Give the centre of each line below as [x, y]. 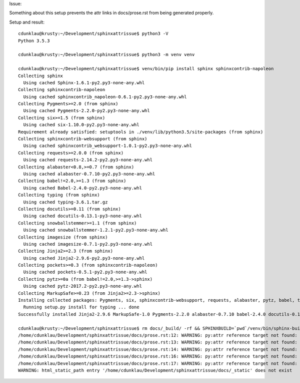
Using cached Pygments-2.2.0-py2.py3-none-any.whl [86, 111]
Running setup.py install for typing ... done [81, 307]
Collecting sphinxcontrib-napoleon [62, 90]
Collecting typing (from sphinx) [59, 195]
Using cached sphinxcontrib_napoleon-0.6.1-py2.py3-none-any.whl [105, 97]
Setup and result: [27, 22]
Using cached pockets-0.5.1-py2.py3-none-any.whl [85, 272]
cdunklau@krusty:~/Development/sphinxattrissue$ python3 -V [93, 34]
